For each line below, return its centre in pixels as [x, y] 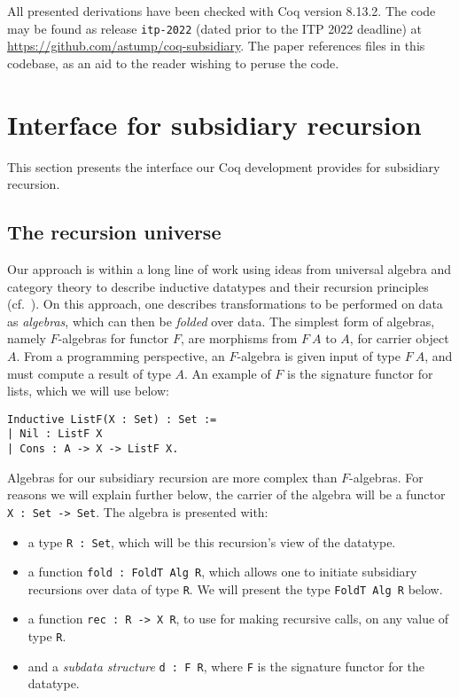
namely [27, 338]
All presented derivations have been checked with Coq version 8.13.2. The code [222, 11]
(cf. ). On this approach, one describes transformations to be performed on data [225, 304]
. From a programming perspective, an [121, 355]
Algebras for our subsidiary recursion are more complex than [172, 477]
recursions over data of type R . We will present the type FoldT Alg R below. [235, 588]
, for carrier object [399, 338]
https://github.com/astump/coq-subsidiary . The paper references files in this [216, 46]
